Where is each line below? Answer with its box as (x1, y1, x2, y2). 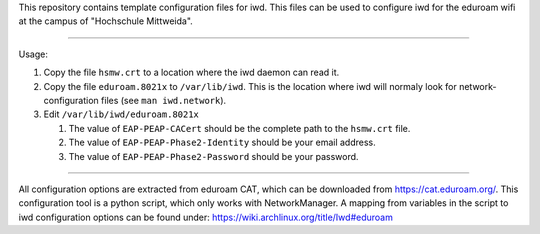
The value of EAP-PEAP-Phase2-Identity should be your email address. (68, 136, 377, 149)
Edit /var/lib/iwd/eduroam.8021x (43, 108, 200, 120)
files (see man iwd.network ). (100, 94, 227, 106)
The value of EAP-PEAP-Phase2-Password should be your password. (68, 150, 359, 162)
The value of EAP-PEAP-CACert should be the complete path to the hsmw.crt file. (68, 122, 411, 134)
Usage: (18, 48, 49, 60)
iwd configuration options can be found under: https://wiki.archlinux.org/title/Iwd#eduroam (18, 211, 394, 223)
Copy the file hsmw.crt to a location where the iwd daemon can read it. (43, 66, 340, 79)
